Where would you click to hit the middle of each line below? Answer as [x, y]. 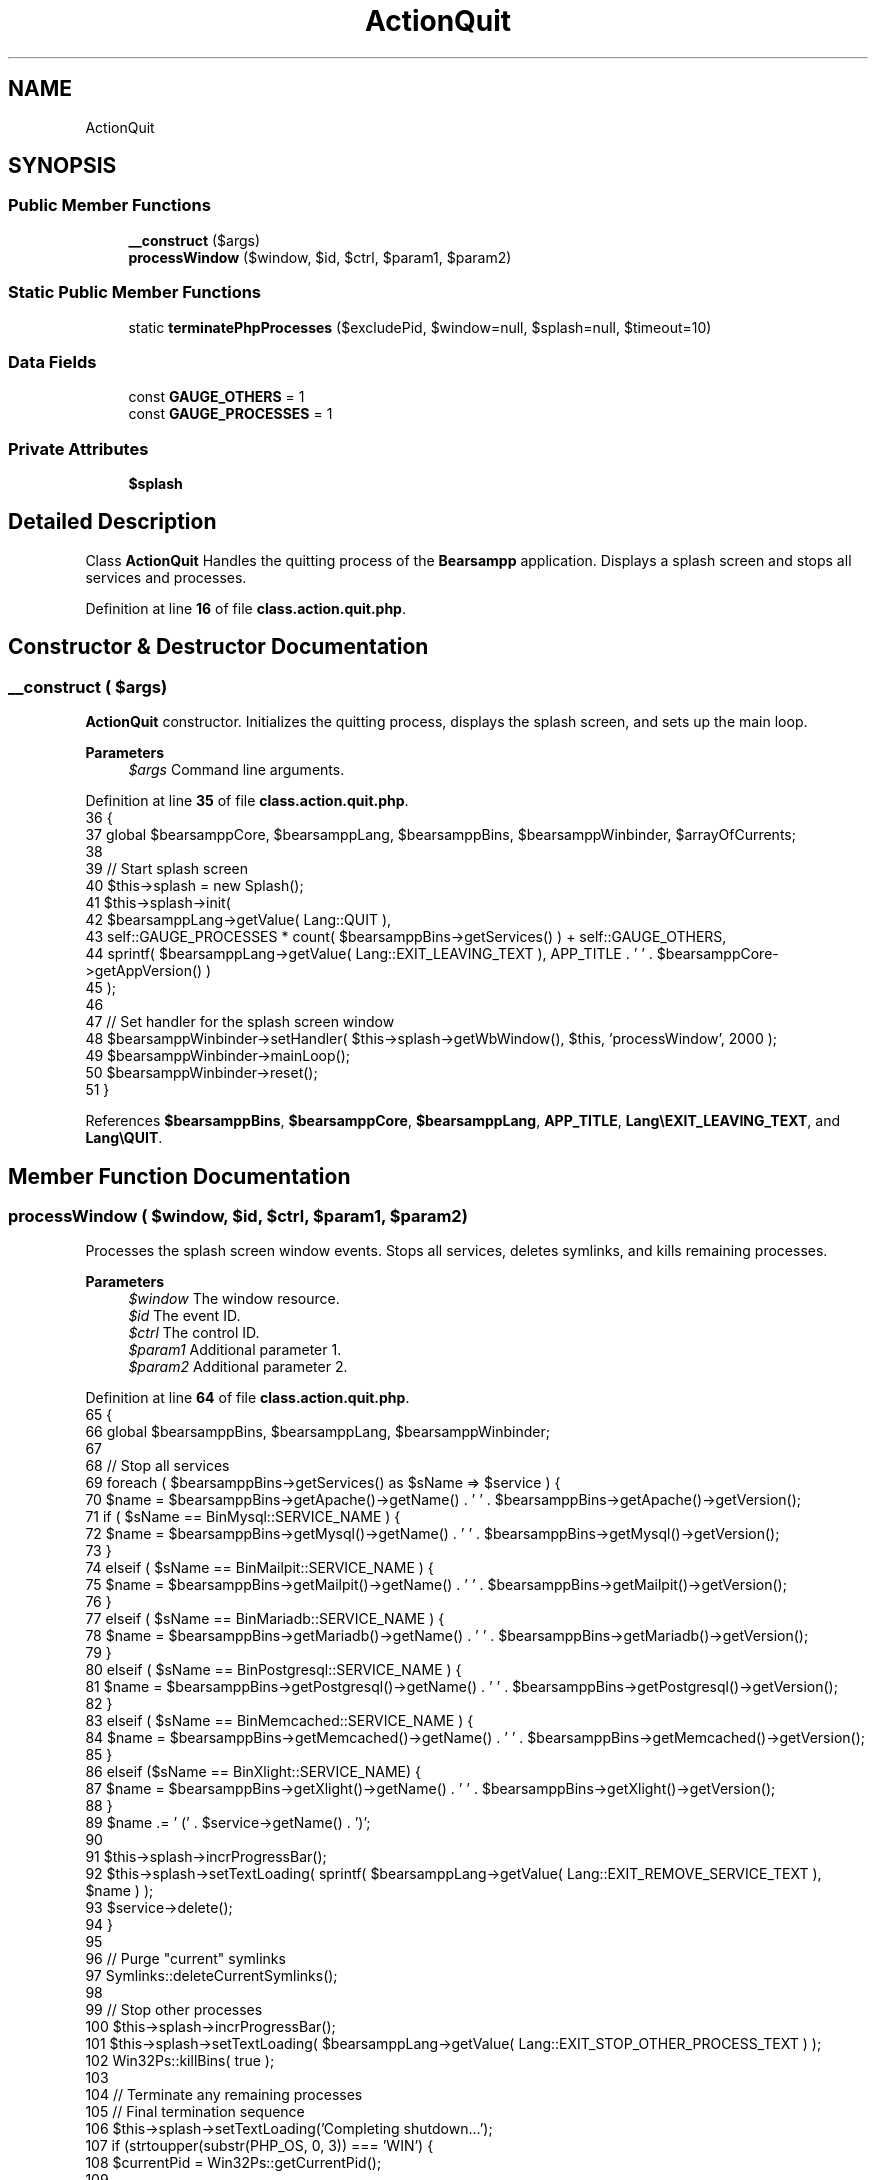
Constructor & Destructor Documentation [218, 647]
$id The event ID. [184, 1316]
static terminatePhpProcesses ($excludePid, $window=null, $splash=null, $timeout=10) [420, 327]
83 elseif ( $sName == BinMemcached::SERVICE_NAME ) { [279, 1721]
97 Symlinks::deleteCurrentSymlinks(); [211, 1976]
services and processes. [166, 577]
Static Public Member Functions [135, 292]
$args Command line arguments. [236, 770]
